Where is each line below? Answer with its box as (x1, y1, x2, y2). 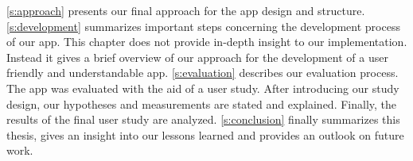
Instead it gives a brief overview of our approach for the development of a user (6, 48, 388, 65)
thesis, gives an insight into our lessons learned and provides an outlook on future (6, 126, 404, 143)
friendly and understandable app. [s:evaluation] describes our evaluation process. (6, 64, 399, 81)
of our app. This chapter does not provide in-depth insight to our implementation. (6, 33, 407, 50)
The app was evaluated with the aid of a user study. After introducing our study (6, 79, 399, 96)
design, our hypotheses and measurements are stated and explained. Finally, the (6, 95, 397, 112)
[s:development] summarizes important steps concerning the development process (6, 17, 400, 34)
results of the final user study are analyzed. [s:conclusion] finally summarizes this (6, 111, 400, 128)
